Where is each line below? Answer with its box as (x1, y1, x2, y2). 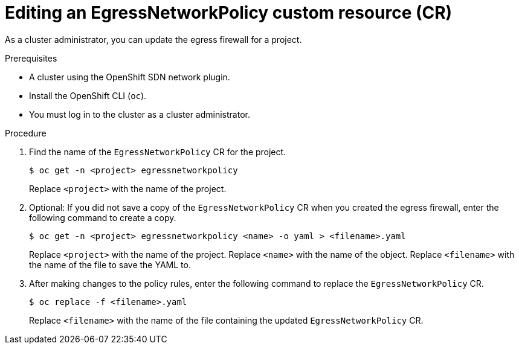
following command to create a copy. (29, 212, 176, 223)
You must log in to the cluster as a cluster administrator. (29, 109, 250, 120)
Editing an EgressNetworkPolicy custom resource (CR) (5, 2, 453, 23)
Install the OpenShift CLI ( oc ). (29, 90, 147, 101)
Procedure (5, 127, 47, 138)
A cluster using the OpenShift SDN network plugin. (29, 71, 230, 82)
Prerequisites (5, 53, 57, 63)
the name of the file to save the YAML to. (29, 259, 191, 270)
